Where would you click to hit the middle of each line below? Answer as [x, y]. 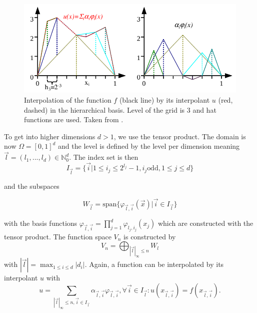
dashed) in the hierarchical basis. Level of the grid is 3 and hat [120, 109]
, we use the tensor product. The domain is [180, 136]
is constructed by [150, 236]
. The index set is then [104, 157]
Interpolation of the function [68, 100]
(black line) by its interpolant [164, 100]
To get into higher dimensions [50, 136]
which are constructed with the [205, 223]
